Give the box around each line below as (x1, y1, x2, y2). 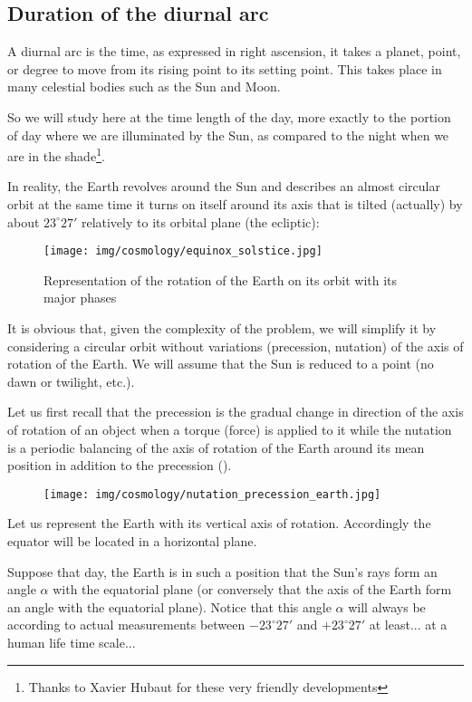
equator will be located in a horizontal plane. (7, 532, 257, 551)
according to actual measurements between (7, 615, 246, 634)
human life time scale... (7, 633, 136, 652)
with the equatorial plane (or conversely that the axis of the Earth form (53, 580, 452, 599)
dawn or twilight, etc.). (7, 371, 135, 390)
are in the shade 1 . (7, 144, 105, 165)
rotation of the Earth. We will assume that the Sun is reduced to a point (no (7, 354, 434, 373)
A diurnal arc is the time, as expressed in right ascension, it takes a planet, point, (7, 42, 461, 61)
